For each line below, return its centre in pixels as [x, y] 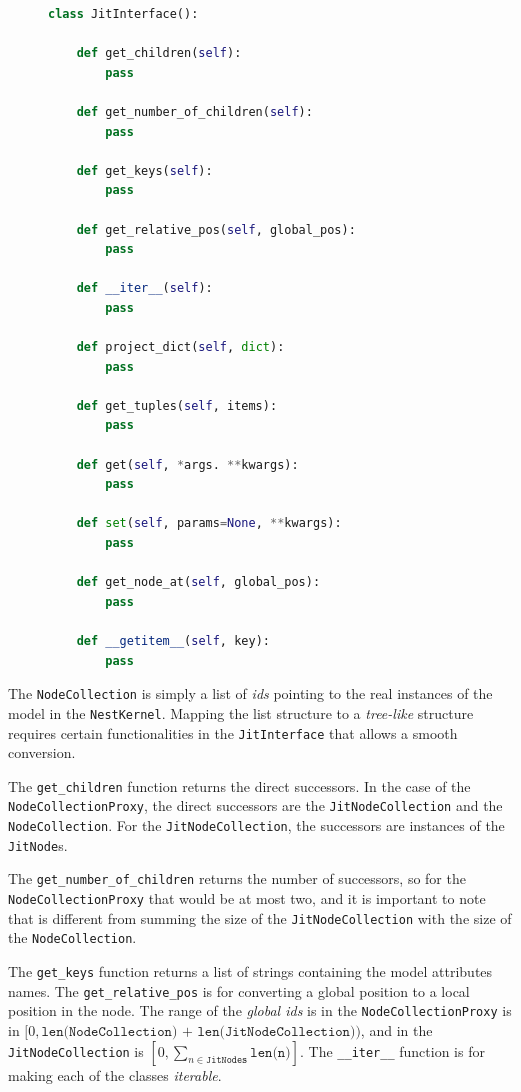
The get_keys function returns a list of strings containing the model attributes [250, 971]
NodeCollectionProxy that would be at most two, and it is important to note [247, 898]
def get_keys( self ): [144, 170]
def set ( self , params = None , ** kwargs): [209, 523]
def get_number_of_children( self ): [194, 111]
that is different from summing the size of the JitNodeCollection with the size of [260, 917]
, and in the [396, 1029]
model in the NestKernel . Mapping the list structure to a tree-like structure [241, 712]
